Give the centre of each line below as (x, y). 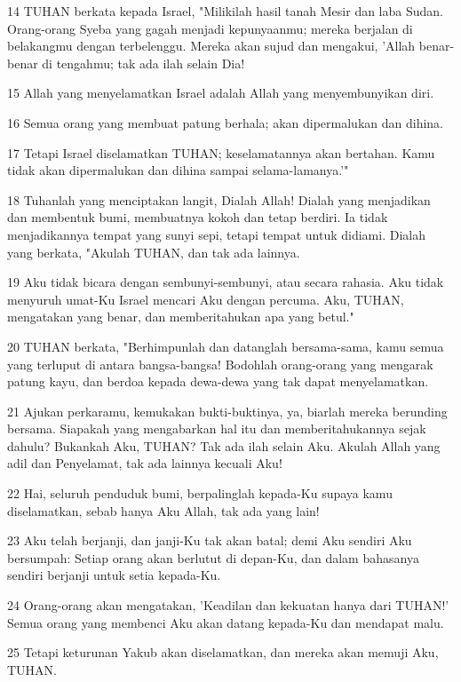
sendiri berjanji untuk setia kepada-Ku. (114, 575)
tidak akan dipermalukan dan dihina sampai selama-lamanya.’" (178, 170)
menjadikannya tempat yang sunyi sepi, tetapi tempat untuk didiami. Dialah (216, 234)
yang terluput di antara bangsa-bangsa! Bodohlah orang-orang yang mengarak (220, 364)
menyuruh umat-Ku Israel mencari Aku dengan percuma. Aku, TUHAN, (206, 299)
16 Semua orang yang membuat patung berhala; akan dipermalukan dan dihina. (225, 122)
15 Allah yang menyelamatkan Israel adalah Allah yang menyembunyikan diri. (221, 93)
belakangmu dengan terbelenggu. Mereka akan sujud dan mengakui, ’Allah (211, 46)
